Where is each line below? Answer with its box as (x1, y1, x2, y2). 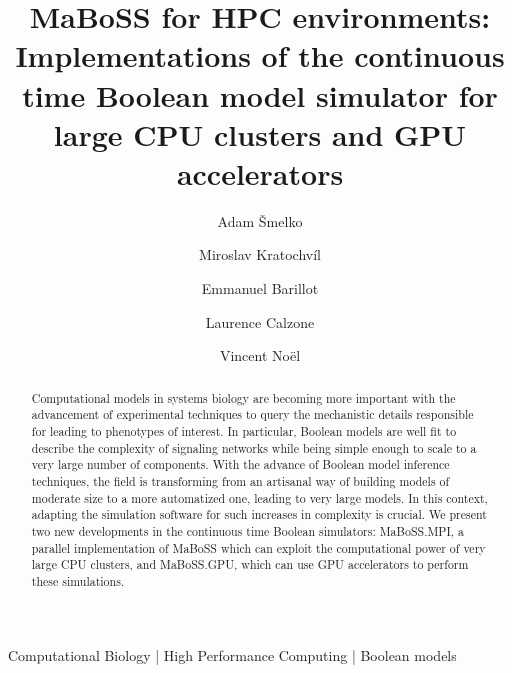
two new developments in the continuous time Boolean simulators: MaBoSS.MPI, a (31, 522, 464, 539)
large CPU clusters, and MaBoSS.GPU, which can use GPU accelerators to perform (31, 556, 469, 573)
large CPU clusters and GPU (53, 113, 467, 154)
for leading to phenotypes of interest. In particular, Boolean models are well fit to (31, 422, 457, 439)
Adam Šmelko (217, 210, 303, 231)
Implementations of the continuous (15, 35, 505, 76)
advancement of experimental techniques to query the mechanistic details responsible (31, 406, 474, 423)
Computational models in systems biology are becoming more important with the (31, 389, 456, 406)
